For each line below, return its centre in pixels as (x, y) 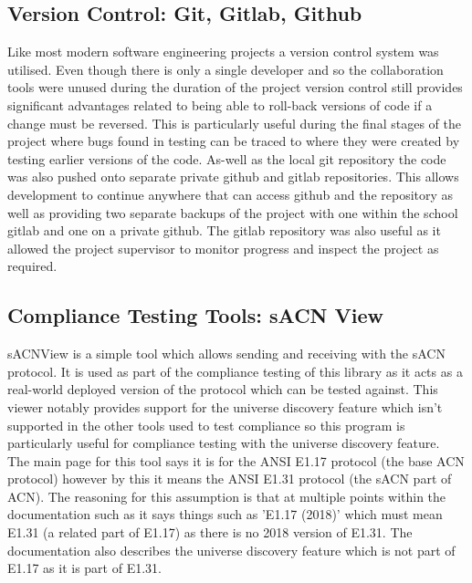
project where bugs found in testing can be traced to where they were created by (234, 141)
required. (32, 266)
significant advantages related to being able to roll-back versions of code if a (220, 104)
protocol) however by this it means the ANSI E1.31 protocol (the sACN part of (230, 479)
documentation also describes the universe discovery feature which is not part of (231, 550)
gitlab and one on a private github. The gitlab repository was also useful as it (224, 230)
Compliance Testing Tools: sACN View (196, 315)
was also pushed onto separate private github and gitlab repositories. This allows (233, 177)
